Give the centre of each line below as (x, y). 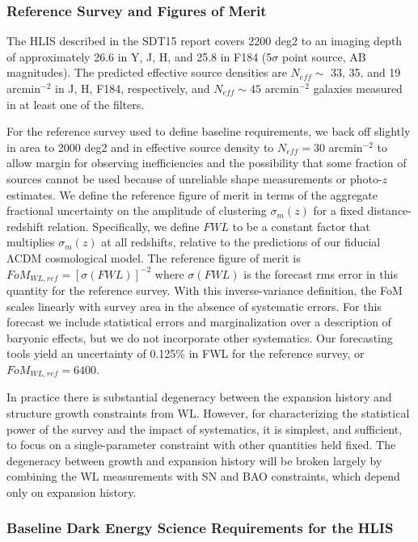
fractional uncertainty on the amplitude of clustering (137, 210)
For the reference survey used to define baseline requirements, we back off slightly (209, 131)
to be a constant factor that (301, 226)
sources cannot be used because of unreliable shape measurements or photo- (194, 178)
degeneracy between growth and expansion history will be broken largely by (194, 460)
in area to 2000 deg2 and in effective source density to (140, 147)
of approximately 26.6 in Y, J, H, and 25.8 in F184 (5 (139, 56)
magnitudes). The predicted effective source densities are (147, 72)
